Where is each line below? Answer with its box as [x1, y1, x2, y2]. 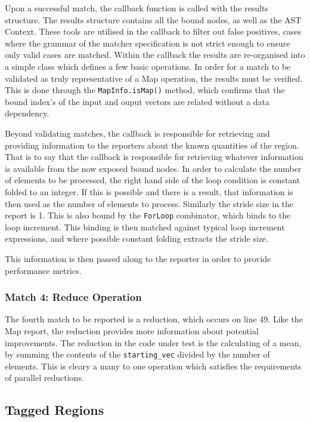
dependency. [5, 107, 49, 119]
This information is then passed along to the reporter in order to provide [5, 252, 271, 264]
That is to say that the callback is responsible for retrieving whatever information [5, 150, 303, 163]
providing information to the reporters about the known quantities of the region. [5, 138, 299, 151]
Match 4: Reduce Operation [5, 289, 142, 304]
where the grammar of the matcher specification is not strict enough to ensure [5, 36, 290, 49]
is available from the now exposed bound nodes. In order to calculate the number [5, 162, 302, 174]
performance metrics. [5, 264, 82, 276]
